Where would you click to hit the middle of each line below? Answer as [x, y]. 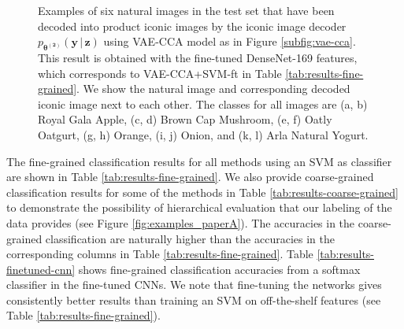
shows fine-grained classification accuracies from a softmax [219, 269]
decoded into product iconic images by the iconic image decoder [192, 26]
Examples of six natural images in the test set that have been [186, 10]
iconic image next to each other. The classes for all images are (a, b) [203, 104]
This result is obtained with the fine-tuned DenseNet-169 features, [198, 57]
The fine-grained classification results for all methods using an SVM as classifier [199, 161]
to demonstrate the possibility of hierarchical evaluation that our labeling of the [199, 207]
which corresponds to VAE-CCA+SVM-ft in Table [160, 73]
